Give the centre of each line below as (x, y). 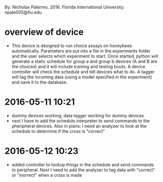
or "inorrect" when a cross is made (47, 175)
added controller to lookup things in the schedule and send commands (83, 164)
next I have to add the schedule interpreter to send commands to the (81, 121)
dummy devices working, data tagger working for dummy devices (78, 115)
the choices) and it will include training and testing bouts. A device (79, 66)
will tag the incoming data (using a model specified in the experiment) (82, 77)
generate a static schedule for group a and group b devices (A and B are (84, 61)
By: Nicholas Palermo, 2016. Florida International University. (65, 7)
